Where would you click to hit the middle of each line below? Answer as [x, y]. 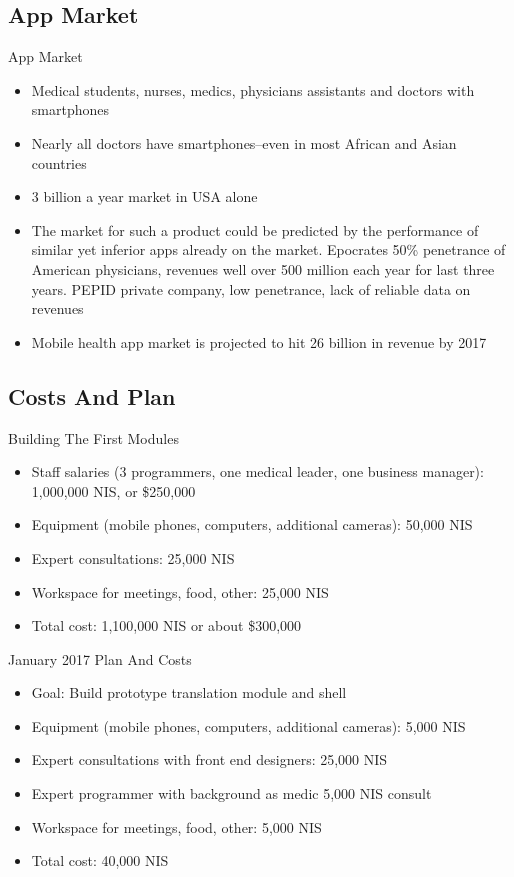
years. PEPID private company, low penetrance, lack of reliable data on [251, 288]
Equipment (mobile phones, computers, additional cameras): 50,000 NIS [252, 524]
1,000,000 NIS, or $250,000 [113, 490]
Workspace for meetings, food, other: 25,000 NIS [180, 591]
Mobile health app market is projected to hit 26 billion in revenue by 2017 [259, 341]
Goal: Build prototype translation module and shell [189, 692]
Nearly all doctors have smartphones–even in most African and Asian [244, 142]
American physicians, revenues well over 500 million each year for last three [263, 268]
